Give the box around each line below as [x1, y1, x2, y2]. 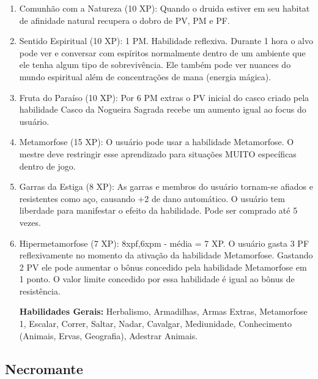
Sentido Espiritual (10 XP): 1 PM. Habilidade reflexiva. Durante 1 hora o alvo [19, 34, 313, 47]
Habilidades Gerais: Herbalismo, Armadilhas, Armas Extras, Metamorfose [19, 305, 308, 318]
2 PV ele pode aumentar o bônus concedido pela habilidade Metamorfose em [19, 260, 307, 273]
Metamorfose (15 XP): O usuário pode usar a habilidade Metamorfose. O [19, 135, 294, 148]
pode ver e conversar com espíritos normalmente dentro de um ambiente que [19, 46, 306, 59]
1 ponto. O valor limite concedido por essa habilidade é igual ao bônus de [19, 272, 295, 285]
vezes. [19, 216, 41, 228]
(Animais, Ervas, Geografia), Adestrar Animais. [19, 329, 198, 342]
